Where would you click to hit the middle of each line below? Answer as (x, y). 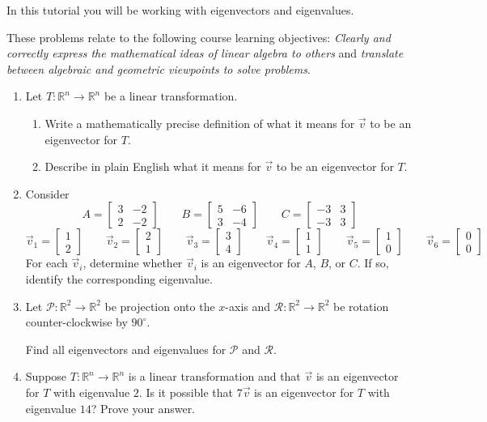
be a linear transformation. (171, 96)
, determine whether (133, 263)
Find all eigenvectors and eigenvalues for (126, 349)
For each (47, 263)
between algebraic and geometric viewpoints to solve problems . (159, 68)
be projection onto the (160, 306)
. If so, (373, 263)
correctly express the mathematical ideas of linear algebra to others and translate (205, 53)
